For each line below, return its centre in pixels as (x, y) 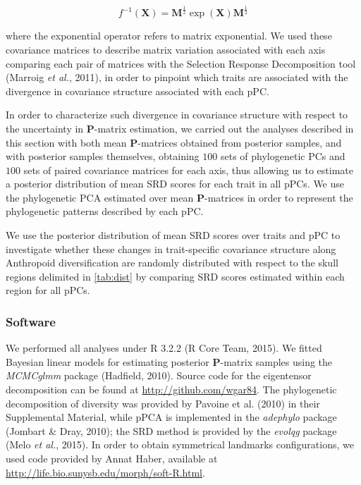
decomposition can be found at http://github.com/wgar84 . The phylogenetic (171, 389)
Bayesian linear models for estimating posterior (108, 361)
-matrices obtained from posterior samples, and (240, 142)
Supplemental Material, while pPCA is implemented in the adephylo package (171, 417)
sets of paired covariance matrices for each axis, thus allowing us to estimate (188, 170)
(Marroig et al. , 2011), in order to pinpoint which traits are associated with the (177, 77)
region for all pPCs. (48, 290)
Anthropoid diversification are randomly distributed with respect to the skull (172, 263)
